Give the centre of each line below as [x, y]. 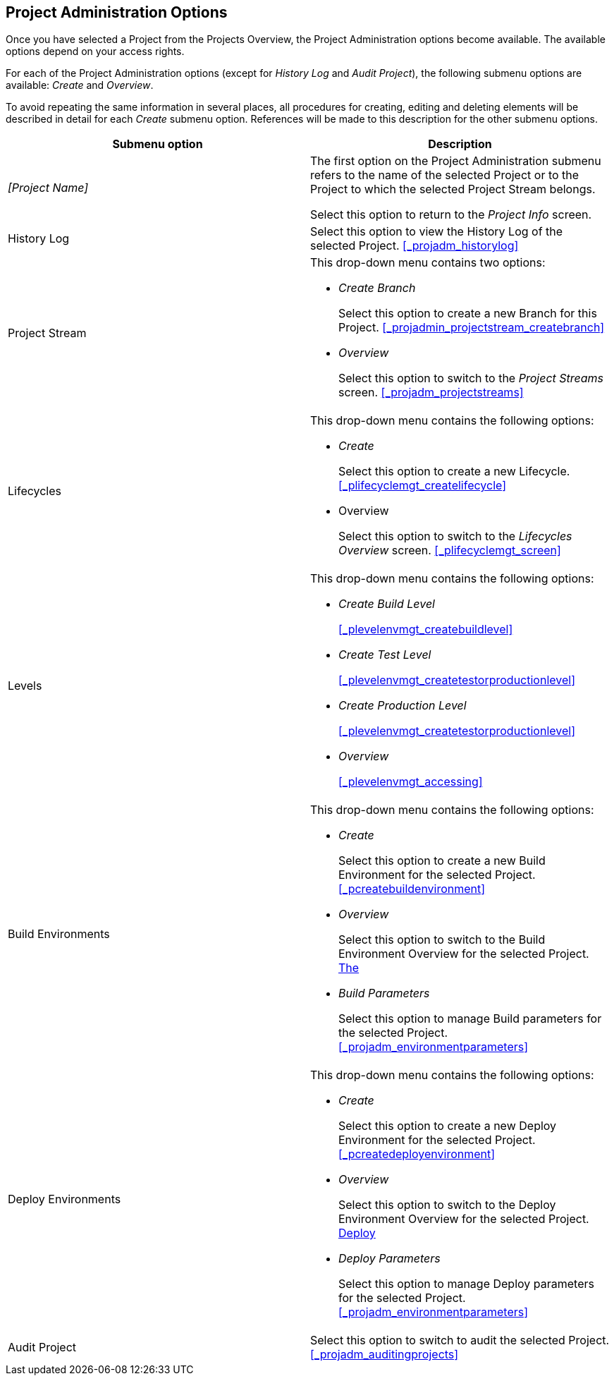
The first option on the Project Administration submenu [456, 161]
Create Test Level [385, 655]
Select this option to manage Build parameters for [470, 1019]
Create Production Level [403, 706]
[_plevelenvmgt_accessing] [411, 782]
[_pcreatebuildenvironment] [412, 889]
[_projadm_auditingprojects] [385, 1355]
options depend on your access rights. [95, 51]
